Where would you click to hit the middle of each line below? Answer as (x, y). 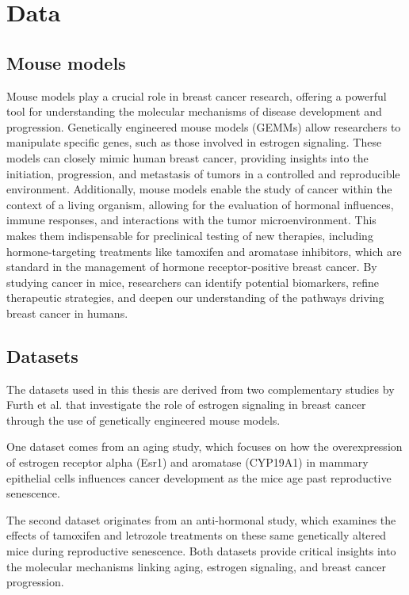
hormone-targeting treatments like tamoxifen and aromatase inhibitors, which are (204, 251)
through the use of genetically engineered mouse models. (143, 420)
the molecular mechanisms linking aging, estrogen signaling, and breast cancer (196, 566)
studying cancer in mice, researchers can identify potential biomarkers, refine (193, 282)
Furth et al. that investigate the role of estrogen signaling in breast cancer (186, 404)
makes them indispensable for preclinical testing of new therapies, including (190, 235)
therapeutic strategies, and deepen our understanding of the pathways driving (195, 297)
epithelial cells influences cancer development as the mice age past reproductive (199, 477)
